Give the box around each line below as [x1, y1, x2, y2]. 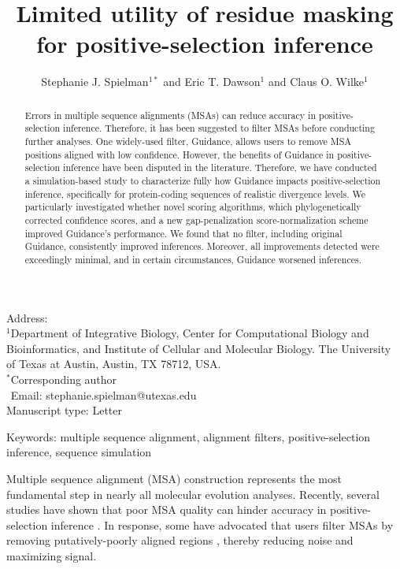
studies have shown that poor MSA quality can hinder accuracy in [6, 501, 327, 518]
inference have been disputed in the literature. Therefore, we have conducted [63, 161, 377, 174]
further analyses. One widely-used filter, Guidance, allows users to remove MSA [24, 135, 352, 148]
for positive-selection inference [36, 28, 373, 60]
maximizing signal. [6, 547, 97, 563]
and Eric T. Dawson [163, 73, 261, 90]
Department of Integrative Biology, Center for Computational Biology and [10, 325, 369, 341]
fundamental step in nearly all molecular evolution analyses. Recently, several [6, 485, 380, 502]
